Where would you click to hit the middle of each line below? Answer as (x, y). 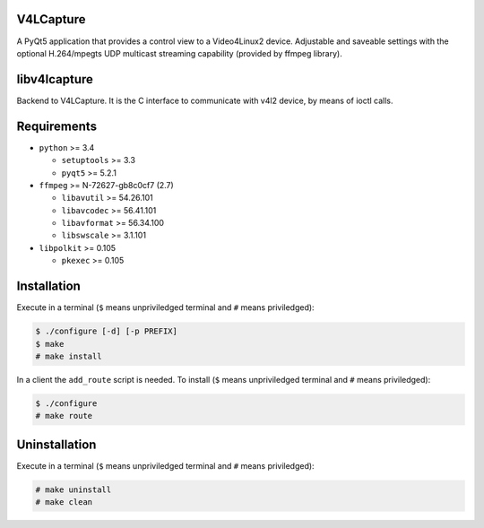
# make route (64, 416)
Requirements (57, 126)
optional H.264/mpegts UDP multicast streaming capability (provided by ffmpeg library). (179, 53)
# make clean (64, 502)
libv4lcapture (55, 79)
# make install (69, 356)
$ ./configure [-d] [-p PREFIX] (107, 331)
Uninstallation (56, 444)
